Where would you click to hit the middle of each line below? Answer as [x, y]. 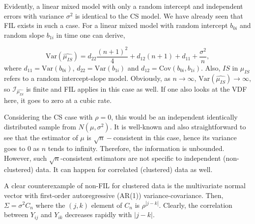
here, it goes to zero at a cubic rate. [58, 100]
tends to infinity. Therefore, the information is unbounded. [136, 148]
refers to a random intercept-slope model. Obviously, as [87, 78]
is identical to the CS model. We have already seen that [159, 15]
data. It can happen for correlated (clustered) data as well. [124, 169]
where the [50, 205]
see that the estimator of [41, 137]
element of [107, 205]
